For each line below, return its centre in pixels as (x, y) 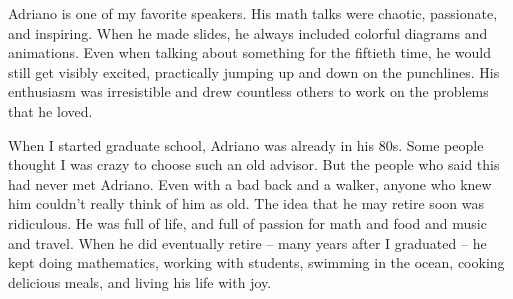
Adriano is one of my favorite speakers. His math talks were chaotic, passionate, (253, 13)
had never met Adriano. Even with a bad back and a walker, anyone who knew (250, 183)
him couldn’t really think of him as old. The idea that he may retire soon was (246, 203)
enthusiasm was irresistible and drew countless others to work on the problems (248, 91)
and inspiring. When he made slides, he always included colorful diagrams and (248, 32)
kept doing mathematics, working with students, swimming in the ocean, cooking (256, 262)
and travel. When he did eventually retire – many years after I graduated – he (247, 242)
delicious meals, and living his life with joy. (140, 281)
